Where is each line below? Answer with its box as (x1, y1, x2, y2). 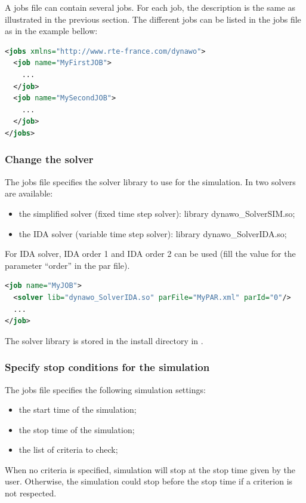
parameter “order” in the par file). (5, 259, 130, 271)
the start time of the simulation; (18, 403, 137, 416)
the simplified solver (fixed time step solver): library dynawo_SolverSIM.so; (18, 207, 295, 219)
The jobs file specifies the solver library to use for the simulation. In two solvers (5, 175, 296, 188)
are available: (5, 187, 53, 200)
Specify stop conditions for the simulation (5, 360, 210, 375)
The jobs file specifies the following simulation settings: (5, 383, 206, 395)
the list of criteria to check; (18, 443, 118, 456)
